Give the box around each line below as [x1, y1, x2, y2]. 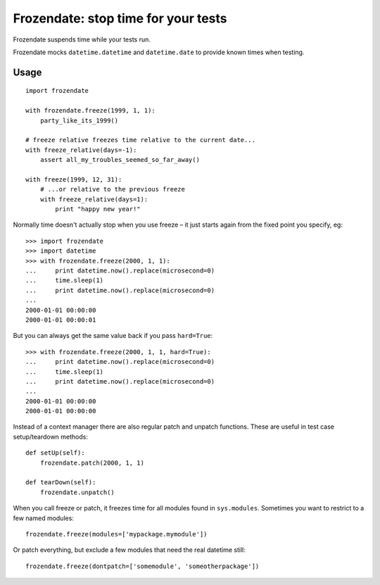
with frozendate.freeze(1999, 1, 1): [25, 106, 156, 115]
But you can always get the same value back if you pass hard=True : [13, 332, 213, 340]
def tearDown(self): [25, 479, 96, 486]
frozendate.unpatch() [39, 488, 115, 496]
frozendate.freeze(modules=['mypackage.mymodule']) [25, 530, 208, 538]
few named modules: [13, 514, 74, 522]
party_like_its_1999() [39, 116, 119, 125]
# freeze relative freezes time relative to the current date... [25, 136, 256, 144]
